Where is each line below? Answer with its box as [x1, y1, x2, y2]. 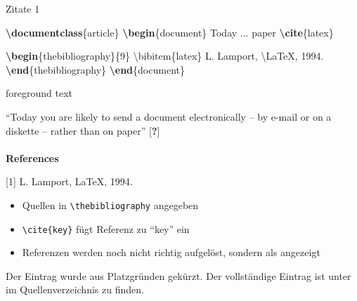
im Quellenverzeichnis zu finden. [6, 282, 144, 297]
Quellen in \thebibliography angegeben [22, 197, 199, 212]
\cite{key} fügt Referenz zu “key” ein [22, 221, 190, 236]
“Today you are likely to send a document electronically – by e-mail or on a [6, 109, 332, 123]
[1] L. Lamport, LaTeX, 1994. [6, 174, 133, 189]
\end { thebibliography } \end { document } [6, 62, 185, 76]
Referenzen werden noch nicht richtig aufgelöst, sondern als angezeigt [22, 245, 320, 260]
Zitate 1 [6, 1, 40, 15]
